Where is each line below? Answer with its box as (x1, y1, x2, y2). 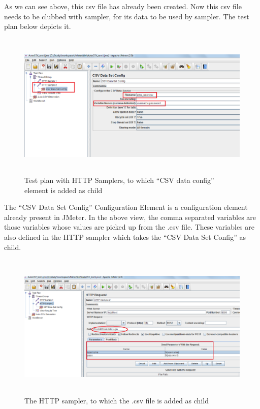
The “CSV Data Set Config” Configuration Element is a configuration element (4, 202, 248, 212)
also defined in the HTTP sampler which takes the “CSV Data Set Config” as (4, 231, 246, 242)
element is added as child (24, 184, 103, 195)
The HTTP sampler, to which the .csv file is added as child (24, 395, 209, 406)
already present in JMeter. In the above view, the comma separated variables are (4, 211, 256, 222)
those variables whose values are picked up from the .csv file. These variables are (4, 222, 254, 232)
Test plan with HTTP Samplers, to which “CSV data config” (24, 174, 214, 185)
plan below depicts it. (4, 21, 71, 32)
